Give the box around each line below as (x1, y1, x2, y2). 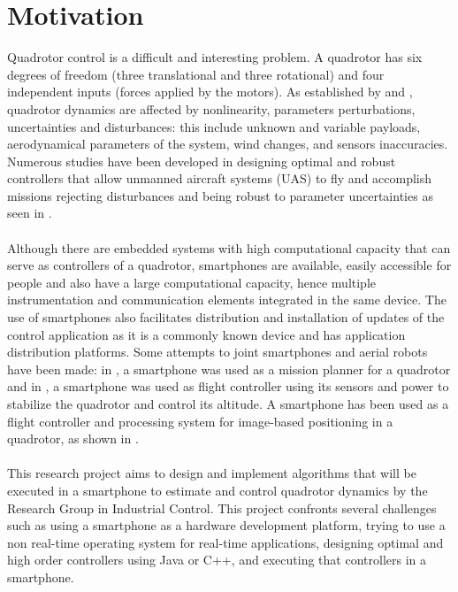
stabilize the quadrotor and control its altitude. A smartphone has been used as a (7, 395, 449, 412)
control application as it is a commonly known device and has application (7, 325, 406, 343)
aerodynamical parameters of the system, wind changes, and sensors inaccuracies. (7, 135, 448, 153)
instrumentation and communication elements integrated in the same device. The (7, 290, 447, 309)
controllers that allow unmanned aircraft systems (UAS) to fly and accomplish (7, 169, 432, 188)
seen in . (7, 204, 52, 222)
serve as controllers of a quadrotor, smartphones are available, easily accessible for (7, 256, 452, 274)
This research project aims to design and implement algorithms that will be (7, 464, 416, 482)
